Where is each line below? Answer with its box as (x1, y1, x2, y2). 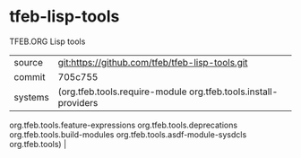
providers (57, 96, 99, 109)
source (13, 56, 43, 68)
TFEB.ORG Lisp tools (9, 36, 86, 47)
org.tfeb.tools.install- (189, 85, 279, 98)
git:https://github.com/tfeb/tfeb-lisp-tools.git (57, 56, 248, 68)
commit (13, 70, 46, 83)
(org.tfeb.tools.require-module (57, 85, 187, 98)
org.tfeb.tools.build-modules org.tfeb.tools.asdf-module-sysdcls (9, 128, 247, 140)
